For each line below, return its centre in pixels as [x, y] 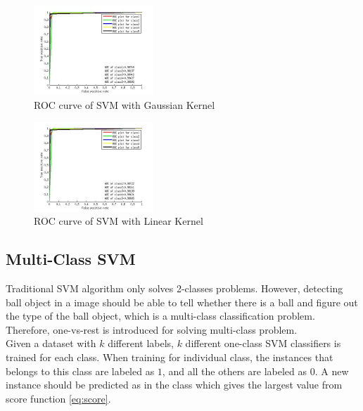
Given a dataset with [51, 343]
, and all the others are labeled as [235, 371]
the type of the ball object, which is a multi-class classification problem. [160, 316]
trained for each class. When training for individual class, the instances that [170, 357]
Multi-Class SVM [71, 259]
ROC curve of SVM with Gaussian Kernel [125, 104]
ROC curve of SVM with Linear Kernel [119, 221]
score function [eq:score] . [58, 398]
